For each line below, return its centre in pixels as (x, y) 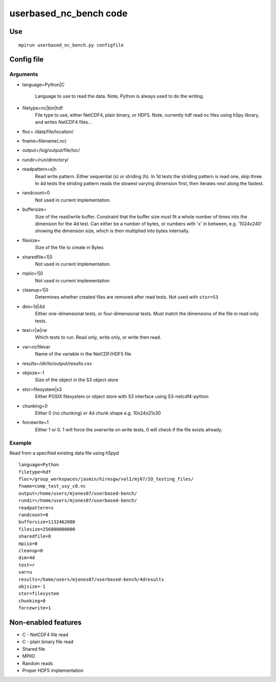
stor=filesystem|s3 (42, 389)
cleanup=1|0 (35, 290)
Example (20, 443)
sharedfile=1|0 (37, 257)
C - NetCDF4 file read (45, 634)
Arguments (24, 74)
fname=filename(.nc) (44, 141)
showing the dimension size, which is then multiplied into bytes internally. (112, 231)
